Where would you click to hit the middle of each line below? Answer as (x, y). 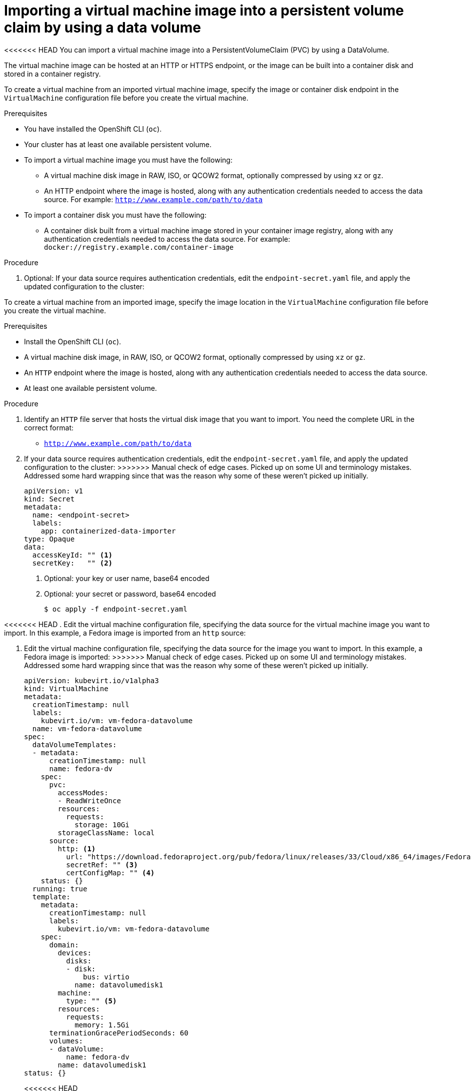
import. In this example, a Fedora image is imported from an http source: (125, 633)
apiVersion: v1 (54, 491)
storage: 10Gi (102, 825)
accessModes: (83, 792)
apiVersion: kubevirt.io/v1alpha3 (91, 680)
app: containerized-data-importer (108, 531)
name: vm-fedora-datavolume (87, 728)
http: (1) (77, 849)
